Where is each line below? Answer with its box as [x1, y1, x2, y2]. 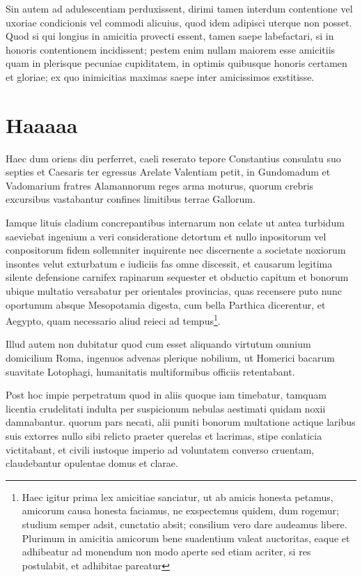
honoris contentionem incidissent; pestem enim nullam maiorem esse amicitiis [6, 42, 336, 56]
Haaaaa [6, 110, 78, 139]
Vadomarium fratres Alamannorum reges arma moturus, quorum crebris [6, 178, 314, 192]
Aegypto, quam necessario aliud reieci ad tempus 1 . [6, 311, 221, 328]
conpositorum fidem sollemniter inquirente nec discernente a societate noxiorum [6, 243, 346, 257]
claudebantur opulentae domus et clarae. [6, 456, 178, 470]
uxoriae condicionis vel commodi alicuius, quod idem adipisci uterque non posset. [6, 15, 352, 29]
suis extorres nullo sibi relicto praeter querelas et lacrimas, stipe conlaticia [6, 429, 322, 443]
